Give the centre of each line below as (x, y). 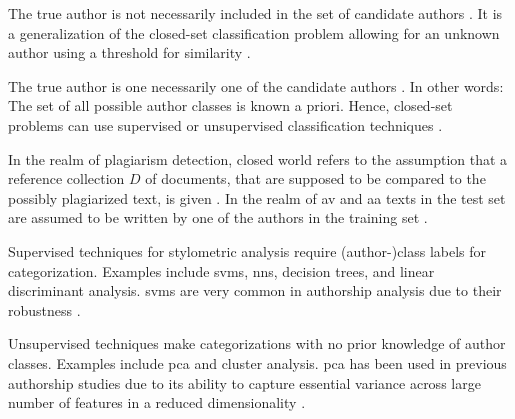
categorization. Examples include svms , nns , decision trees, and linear (221, 270)
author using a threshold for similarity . (129, 52)
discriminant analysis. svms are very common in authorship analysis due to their (255, 290)
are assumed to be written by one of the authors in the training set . (218, 217)
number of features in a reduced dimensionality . (157, 402)
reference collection (66, 178)
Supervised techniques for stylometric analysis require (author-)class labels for (247, 250)
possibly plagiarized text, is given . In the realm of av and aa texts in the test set (257, 197)
